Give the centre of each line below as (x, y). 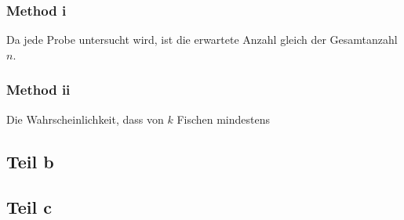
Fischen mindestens (224, 119)
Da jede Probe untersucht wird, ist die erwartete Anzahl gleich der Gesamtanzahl (202, 40)
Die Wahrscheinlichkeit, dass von (85, 119)
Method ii (38, 90)
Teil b (30, 161)
